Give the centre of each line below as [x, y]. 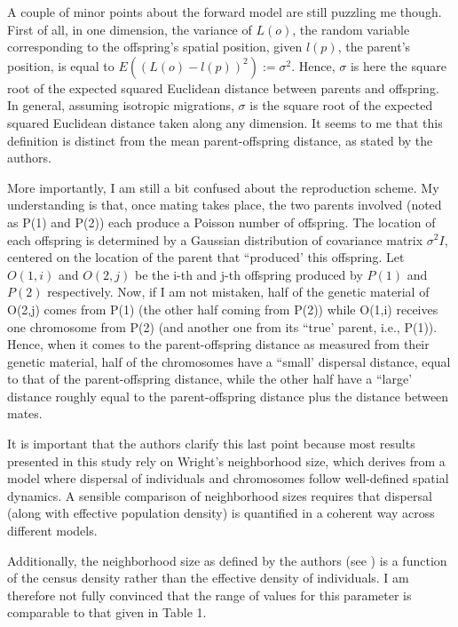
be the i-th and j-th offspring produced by [249, 274]
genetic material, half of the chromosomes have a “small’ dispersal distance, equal [229, 361]
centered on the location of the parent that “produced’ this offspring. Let [206, 257]
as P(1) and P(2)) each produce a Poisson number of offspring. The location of [221, 222]
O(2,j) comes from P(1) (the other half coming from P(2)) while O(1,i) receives [223, 309]
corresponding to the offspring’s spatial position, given [155, 47]
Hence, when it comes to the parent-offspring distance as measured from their [218, 344]
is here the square [398, 65]
